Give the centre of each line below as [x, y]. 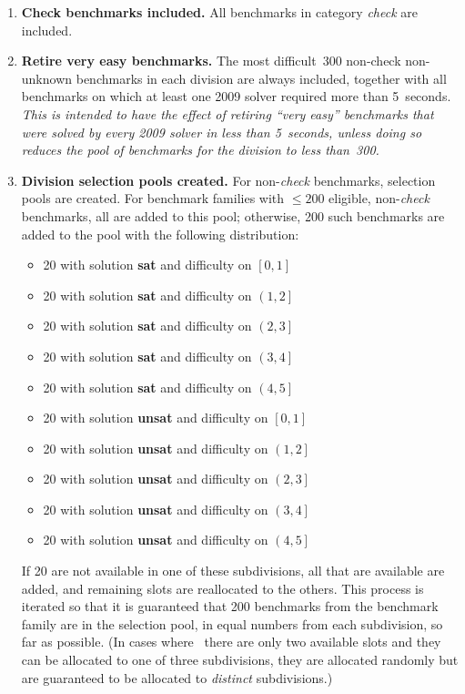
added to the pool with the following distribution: [160, 234]
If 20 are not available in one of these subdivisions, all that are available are [233, 571]
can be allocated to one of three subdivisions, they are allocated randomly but [240, 660]
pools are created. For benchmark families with [153, 198]
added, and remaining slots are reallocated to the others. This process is [222, 588]
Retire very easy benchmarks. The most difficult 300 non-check [211, 61]
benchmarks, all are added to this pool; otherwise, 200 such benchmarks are [233, 215]
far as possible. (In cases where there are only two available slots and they [231, 642]
